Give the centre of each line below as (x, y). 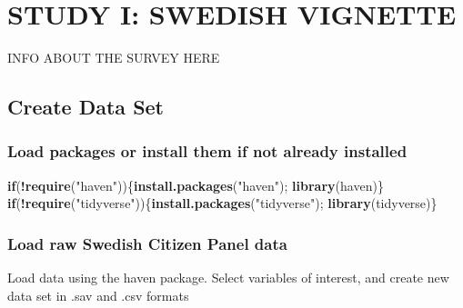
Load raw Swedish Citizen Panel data (147, 243)
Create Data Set (86, 107)
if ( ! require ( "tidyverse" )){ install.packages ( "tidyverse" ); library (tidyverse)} (222, 203)
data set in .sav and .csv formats (98, 295)
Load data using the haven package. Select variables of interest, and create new (228, 278)
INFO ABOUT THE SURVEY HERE (114, 58)
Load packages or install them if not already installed (207, 151)
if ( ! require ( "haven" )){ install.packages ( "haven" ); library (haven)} (196, 185)
